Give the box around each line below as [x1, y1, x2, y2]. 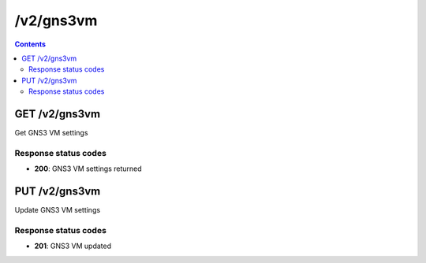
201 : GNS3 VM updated [34, 241, 112, 251]
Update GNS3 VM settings [14, 206, 101, 215]
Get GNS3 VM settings [14, 128, 88, 138]
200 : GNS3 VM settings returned [34, 164, 142, 173]
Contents [14, 39, 47, 49]
